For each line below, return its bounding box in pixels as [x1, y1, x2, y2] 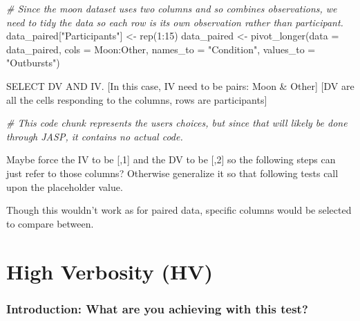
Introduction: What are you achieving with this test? [6, 300, 308, 317]
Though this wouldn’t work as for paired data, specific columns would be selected [6, 203, 352, 217]
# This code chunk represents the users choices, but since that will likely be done [6, 116, 348, 130]
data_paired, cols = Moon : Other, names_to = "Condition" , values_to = [6, 42, 316, 56]
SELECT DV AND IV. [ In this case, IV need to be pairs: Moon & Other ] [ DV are [6, 78, 354, 93]
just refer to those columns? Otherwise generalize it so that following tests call [6, 165, 339, 180]
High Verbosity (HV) [6, 257, 213, 285]
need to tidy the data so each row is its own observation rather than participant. [6, 15, 343, 29]
